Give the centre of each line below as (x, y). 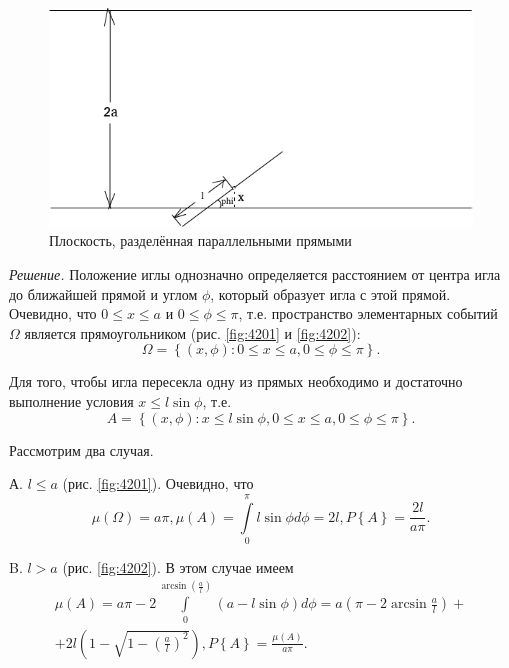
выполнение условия (71, 400)
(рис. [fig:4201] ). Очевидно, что (158, 483)
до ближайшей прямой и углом (103, 293)
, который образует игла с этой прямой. (330, 293)
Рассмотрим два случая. (81, 449)
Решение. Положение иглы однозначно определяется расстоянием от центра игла (255, 274)
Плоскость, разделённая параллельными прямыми (200, 240)
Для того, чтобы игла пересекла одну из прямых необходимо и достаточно (236, 381)
